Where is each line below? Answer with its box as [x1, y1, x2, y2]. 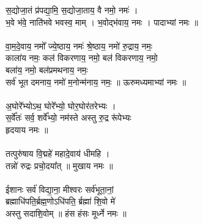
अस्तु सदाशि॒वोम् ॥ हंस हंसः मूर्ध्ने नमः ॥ [6, 207, 127, 220]
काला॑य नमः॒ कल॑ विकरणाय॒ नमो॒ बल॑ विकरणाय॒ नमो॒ [6, 51, 158, 64]
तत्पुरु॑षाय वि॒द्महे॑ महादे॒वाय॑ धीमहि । [6, 147, 110, 160]
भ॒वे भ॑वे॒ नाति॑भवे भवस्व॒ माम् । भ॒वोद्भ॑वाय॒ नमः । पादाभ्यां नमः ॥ [6, 15, 198, 28]
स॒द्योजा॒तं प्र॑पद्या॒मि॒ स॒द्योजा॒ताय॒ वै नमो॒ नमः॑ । [6, 3, 138, 16]
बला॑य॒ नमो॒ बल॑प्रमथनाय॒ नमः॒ [6, 63, 88, 76]
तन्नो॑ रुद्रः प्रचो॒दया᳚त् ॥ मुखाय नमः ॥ [6, 159, 113, 172]
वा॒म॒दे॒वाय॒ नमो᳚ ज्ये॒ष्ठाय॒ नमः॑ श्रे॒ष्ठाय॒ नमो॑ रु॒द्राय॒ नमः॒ [6, 39, 153, 52]
